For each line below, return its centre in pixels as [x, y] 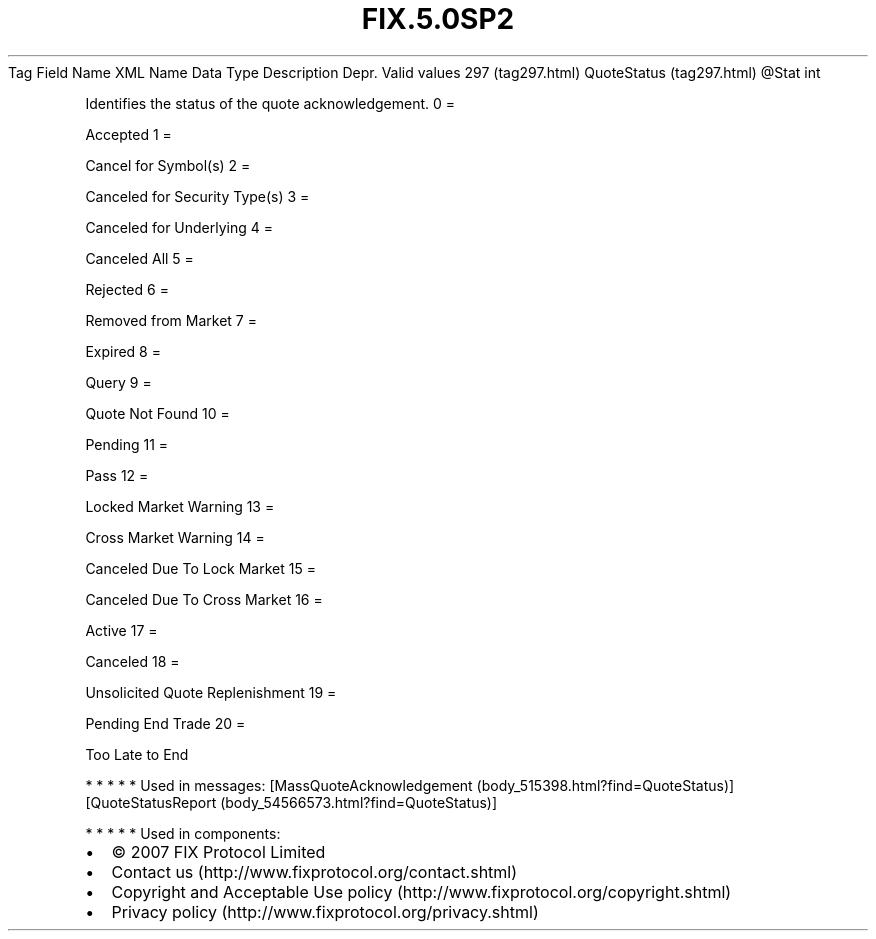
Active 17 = [121, 630]
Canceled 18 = [132, 661]
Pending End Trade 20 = [165, 723]
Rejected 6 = [127, 289]
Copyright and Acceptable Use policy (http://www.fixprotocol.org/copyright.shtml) [421, 891]
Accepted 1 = [128, 134]
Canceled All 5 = [139, 258]
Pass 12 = [117, 475]
